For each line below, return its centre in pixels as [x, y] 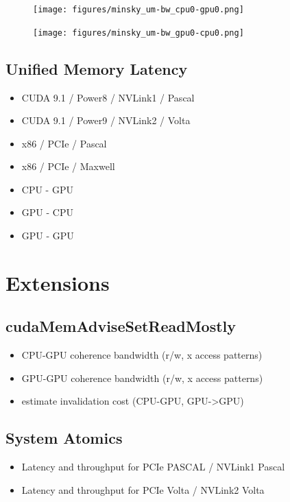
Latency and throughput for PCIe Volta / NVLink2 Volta [143, 489]
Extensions [58, 282]
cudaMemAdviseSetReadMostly [121, 326]
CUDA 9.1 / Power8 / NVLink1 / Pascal [108, 97]
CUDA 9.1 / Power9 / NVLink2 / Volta [106, 120]
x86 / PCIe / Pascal [64, 143]
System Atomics [64, 438]
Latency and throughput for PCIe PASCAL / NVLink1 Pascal [153, 467]
